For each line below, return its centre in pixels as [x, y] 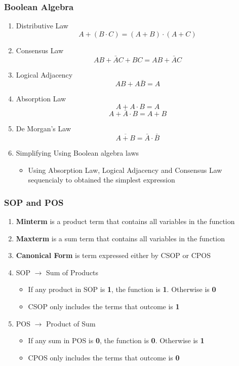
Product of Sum [71, 323]
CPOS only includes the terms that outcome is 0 [104, 357]
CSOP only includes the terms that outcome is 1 [104, 306]
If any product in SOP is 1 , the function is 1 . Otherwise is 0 [122, 289]
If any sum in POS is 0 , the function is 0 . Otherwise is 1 [116, 340]
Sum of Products [72, 272]
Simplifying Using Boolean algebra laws [77, 153]
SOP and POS [34, 202]
